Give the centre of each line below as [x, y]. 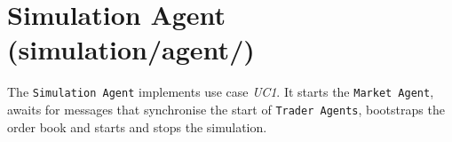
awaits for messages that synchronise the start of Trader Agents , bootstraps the [226, 109]
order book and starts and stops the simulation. [137, 126]
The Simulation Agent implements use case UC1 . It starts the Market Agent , [221, 92]
